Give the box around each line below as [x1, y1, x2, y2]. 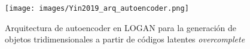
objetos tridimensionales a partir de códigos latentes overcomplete [5, 33, 245, 45]
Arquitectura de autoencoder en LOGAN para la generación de [5, 21, 237, 33]
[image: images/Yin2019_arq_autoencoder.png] [5, 4, 189, 13]
